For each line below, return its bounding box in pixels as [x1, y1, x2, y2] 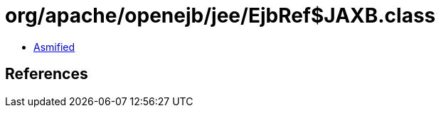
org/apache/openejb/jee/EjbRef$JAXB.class [5, 4, 436, 28]
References [5, 65, 88, 83]
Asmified [33, 40, 75, 53]
